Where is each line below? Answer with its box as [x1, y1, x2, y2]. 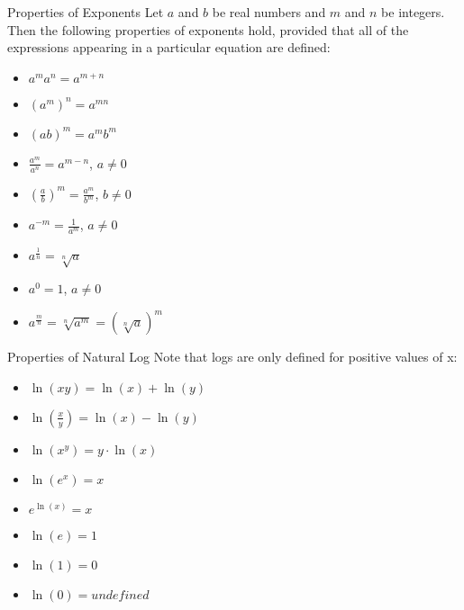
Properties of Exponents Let [7, 3, 164, 21]
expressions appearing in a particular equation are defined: [7, 38, 331, 57]
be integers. [381, 3, 445, 21]
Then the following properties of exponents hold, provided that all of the [7, 20, 409, 39]
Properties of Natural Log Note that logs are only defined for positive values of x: [7, 347, 458, 366]
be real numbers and [212, 3, 326, 21]
